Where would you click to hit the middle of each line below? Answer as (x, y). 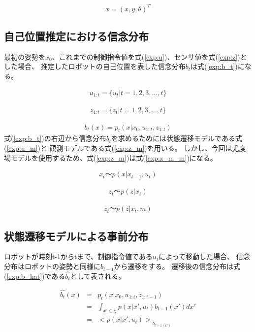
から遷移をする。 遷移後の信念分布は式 (177, 266)
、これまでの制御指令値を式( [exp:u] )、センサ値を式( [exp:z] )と (149, 56)
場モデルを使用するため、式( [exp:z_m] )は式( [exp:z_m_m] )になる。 (111, 157)
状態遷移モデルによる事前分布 (76, 236)
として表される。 (98, 276)
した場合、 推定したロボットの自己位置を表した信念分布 (95, 66)
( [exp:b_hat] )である (35, 276)
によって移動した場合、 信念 (204, 256)
